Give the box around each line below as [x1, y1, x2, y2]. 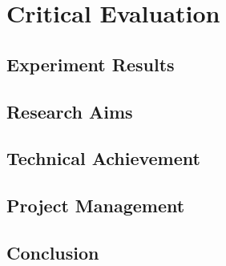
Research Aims [6, 99, 133, 123]
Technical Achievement [6, 146, 200, 171]
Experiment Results [6, 51, 175, 76]
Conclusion [6, 240, 99, 264]
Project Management [6, 193, 185, 218]
